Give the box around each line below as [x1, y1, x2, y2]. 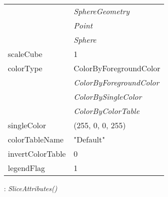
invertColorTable [8, 148, 66, 159]
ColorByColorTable [73, 105, 140, 116]
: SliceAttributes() [4, 183, 57, 193]
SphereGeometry [73, 5, 130, 17]
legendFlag [8, 162, 45, 173]
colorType [8, 62, 42, 74]
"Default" [73, 134, 105, 145]
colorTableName [8, 134, 64, 145]
